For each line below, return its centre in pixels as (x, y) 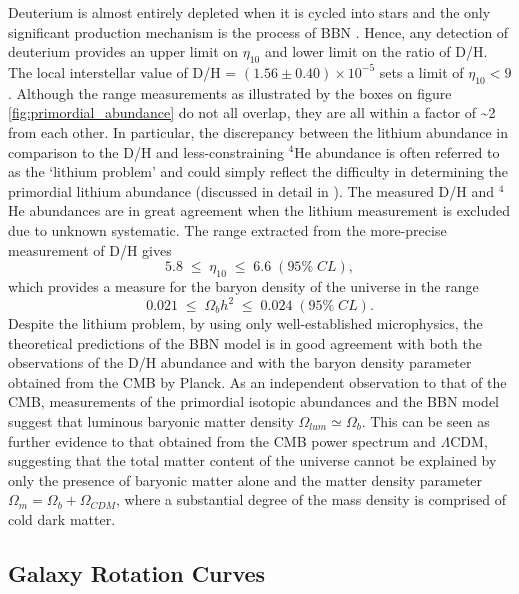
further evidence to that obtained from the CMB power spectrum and (222, 440)
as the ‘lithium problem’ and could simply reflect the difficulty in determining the (258, 171)
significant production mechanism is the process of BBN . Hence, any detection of (258, 31)
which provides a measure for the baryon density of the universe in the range (243, 285)
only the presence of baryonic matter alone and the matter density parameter (245, 479)
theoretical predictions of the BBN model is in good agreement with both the (245, 342)
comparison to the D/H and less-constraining (146, 151)
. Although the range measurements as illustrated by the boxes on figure (230, 92)
